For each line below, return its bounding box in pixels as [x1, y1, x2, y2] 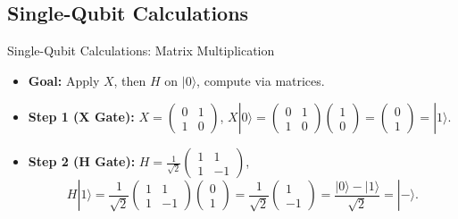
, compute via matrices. [196, 71, 325, 89]
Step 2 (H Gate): [28, 152, 136, 171]
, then [113, 71, 146, 89]
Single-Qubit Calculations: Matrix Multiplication [7, 41, 275, 60]
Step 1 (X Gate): [28, 107, 135, 126]
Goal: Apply [28, 71, 100, 89]
